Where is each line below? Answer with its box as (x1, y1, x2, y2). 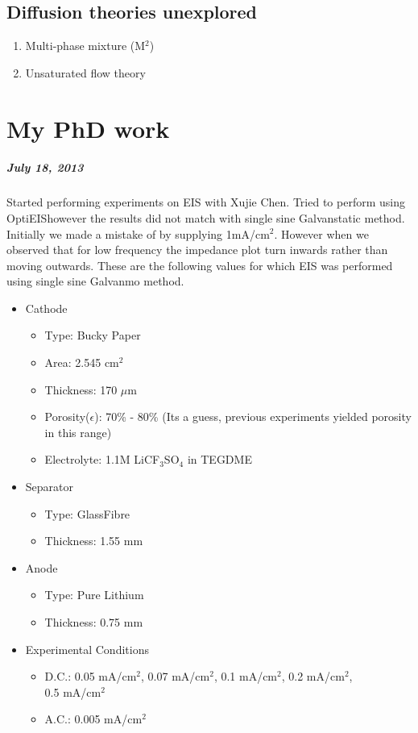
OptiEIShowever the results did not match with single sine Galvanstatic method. (6, 209, 405, 226)
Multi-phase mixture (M (25, 37, 146, 54)
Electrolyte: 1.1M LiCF (44, 451, 160, 468)
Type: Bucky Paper (44, 327, 141, 344)
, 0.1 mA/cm (213, 668, 278, 685)
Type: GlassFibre (44, 505, 130, 522)
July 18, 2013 (6, 159, 84, 176)
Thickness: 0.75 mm (44, 614, 143, 631)
